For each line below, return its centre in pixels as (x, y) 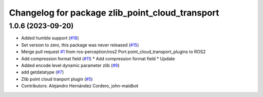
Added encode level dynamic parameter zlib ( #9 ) (70, 65)
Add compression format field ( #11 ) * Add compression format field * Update (98, 58)
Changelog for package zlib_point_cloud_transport (114, 13)
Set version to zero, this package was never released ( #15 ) (80, 45)
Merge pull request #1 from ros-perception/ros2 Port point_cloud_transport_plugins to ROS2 (113, 52)
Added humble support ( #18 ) (50, 38)
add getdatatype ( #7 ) (43, 72)
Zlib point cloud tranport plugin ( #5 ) (57, 79)
